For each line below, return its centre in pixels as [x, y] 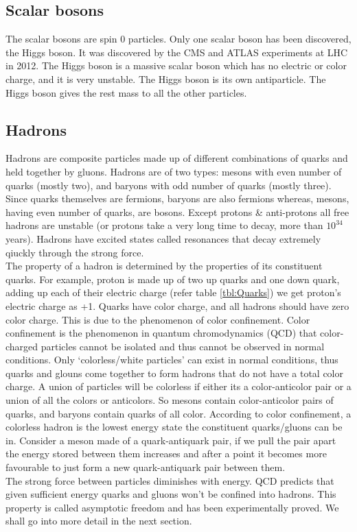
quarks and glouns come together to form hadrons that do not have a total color [174, 373]
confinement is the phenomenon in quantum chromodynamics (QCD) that [161, 333]
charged [22, 346]
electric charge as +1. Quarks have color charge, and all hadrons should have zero [177, 305]
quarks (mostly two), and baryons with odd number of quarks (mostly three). [169, 185]
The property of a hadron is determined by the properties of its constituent [164, 266]
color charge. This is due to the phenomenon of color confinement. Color [158, 319]
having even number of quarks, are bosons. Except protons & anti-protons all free [177, 211]
